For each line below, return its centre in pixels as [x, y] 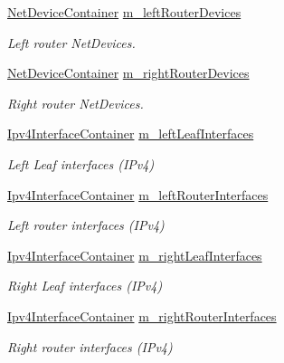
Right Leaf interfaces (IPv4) [85, 286]
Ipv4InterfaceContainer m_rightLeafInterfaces [135, 255]
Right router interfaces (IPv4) [90, 346]
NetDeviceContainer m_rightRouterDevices [128, 73]
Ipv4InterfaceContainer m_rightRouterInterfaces [142, 315]
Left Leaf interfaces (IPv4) [81, 163]
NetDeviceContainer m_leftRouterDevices [124, 12]
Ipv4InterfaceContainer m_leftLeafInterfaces [131, 134]
